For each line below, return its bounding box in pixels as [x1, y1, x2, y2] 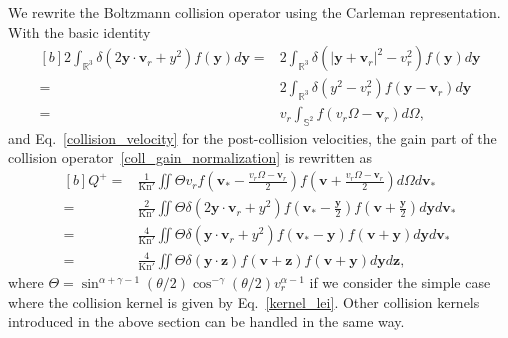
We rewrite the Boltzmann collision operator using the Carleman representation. [8, 2, 501, 22]
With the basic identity [8, 21, 151, 42]
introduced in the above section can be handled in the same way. [8, 311, 405, 332]
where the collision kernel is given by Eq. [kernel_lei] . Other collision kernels [8, 291, 480, 312]
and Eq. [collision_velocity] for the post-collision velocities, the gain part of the [8, 127, 497, 148]
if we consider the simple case [309, 272, 491, 293]
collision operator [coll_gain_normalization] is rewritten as [8, 147, 373, 168]
